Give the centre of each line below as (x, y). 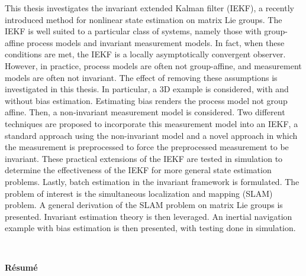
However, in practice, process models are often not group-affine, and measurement (153, 65)
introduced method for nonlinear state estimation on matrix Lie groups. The (144, 19)
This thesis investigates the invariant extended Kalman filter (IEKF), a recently (149, 8)
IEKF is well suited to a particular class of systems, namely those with (133, 31)
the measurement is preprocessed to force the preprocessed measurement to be (147, 147)
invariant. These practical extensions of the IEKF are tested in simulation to (144, 158)
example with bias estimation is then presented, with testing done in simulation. (150, 228)
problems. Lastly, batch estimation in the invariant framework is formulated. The (152, 181)
